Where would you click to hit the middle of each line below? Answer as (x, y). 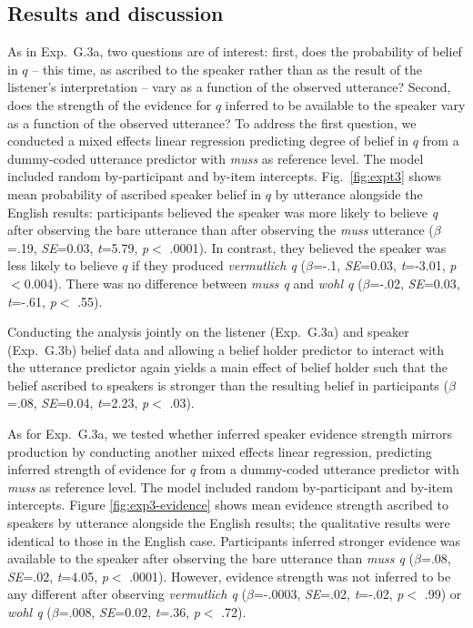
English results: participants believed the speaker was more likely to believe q (223, 212)
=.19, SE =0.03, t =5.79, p (78, 247)
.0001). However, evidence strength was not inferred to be (290, 576)
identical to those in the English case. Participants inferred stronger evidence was (234, 540)
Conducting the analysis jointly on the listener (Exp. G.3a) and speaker (208, 332)
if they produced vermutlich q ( (219, 265)
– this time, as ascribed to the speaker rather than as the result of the (227, 69)
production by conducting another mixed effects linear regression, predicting (220, 451)
